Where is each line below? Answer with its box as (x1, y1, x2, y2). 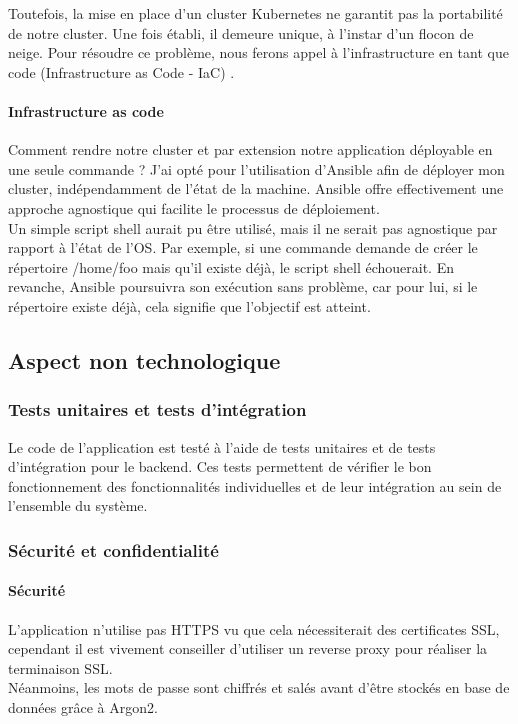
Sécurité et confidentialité (8, 537, 219, 562)
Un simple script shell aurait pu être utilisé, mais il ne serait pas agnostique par (8, 217, 498, 238)
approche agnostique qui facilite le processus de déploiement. (8, 197, 380, 218)
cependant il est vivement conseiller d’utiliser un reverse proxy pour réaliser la (8, 638, 488, 659)
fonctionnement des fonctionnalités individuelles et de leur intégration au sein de (8, 475, 502, 496)
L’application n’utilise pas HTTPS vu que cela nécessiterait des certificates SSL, (8, 618, 500, 639)
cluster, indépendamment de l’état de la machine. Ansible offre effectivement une (8, 178, 504, 199)
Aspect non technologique (8, 344, 281, 375)
